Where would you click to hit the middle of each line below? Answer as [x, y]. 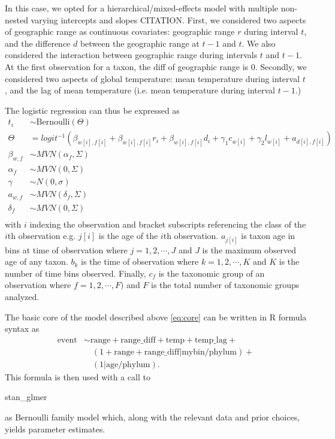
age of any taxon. [37, 261]
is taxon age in [268, 236]
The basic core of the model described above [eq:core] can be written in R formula [156, 317]
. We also [259, 43]
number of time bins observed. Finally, [76, 273]
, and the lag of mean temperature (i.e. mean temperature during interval [140, 90]
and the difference [38, 43]
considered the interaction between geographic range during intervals [131, 55]
